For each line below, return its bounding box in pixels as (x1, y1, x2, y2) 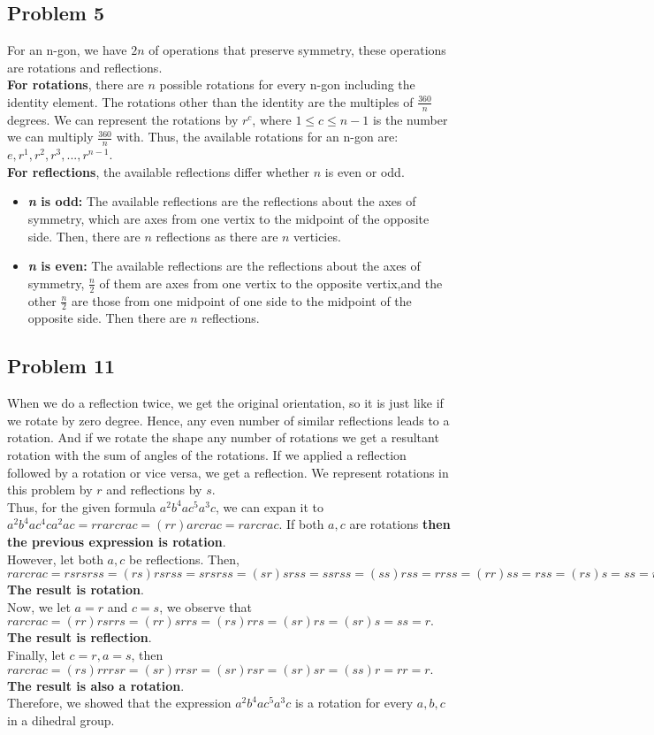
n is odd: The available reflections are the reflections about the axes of (27, 192, 416, 211)
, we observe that (159, 597, 252, 616)
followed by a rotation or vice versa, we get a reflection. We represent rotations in (7, 463, 449, 481)
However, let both (7, 549, 103, 568)
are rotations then (349, 515, 451, 533)
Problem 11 (7, 352, 116, 379)
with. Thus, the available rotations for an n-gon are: (116, 127, 399, 146)
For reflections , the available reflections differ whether (7, 162, 310, 180)
